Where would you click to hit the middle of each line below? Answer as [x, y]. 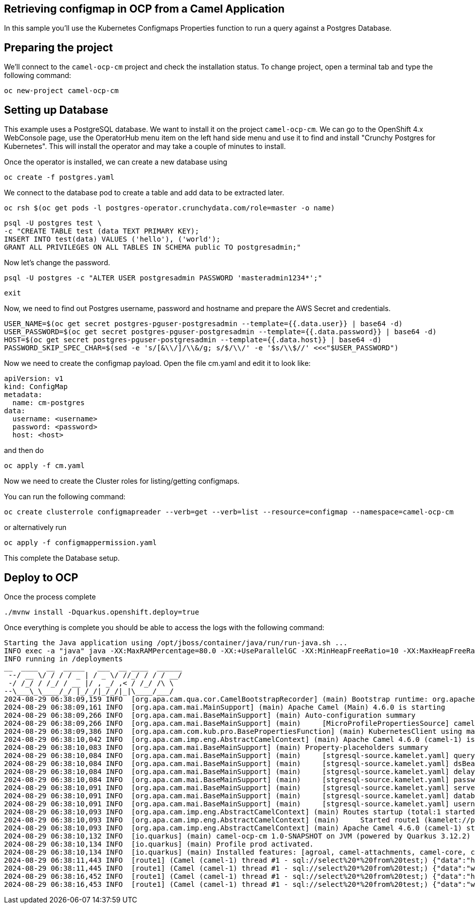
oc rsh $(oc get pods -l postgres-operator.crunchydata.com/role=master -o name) [170, 208]
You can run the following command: [65, 497]
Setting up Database [56, 110]
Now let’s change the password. [57, 263]
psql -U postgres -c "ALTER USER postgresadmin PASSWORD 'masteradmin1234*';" [163, 278]
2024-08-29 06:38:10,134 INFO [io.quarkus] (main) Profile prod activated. [159, 844]
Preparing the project [59, 47]
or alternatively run [35, 527]
